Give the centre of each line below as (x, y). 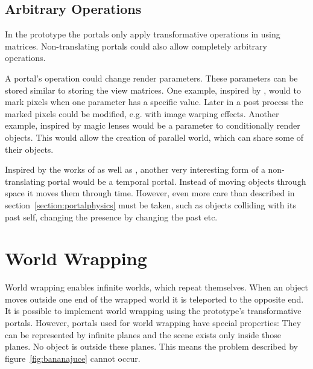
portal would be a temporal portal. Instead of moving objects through (177, 181)
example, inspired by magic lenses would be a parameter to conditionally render (153, 125)
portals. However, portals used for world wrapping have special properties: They (153, 323)
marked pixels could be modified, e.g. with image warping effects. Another (142, 113)
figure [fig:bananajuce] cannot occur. (73, 358)
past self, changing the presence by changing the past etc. (111, 217)
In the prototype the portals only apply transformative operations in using (143, 34)
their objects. (29, 149)
